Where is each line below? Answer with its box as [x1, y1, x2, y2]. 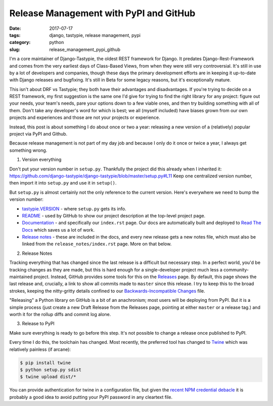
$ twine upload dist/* [20, 374, 76, 380]
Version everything [22, 157, 62, 163]
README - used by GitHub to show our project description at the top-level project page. [22, 212, 206, 218]
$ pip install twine [20, 359, 71, 366]
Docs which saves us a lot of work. [22, 227, 95, 233]
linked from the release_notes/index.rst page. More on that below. [22, 241, 172, 247]
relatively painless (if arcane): [9, 346, 71, 352]
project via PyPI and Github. [9, 131, 68, 137]
